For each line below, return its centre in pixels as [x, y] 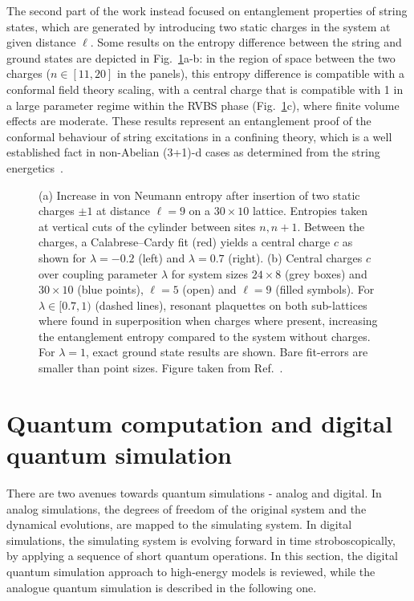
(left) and [162, 257]
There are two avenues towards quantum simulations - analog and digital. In [194, 492]
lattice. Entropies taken [310, 211]
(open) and [209, 289]
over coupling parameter [98, 273]
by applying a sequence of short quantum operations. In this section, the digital [202, 556]
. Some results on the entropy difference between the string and [246, 42]
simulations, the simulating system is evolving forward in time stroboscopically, [201, 540]
